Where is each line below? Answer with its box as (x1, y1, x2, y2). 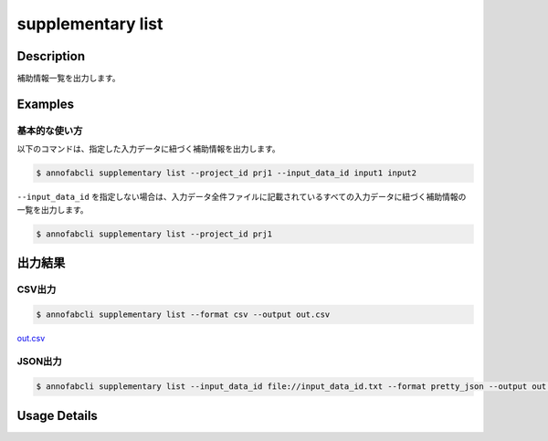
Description (16, 48, 86, 64)
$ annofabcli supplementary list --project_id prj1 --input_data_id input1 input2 (36, 168, 417, 178)
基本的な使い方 (16, 124, 83, 137)
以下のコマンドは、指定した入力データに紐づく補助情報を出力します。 (16, 143, 280, 154)
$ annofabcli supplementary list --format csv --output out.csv (36, 309, 331, 320)
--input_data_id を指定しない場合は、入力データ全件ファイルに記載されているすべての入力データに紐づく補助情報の (16, 192, 467, 203)
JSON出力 (16, 355, 63, 368)
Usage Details (16, 407, 98, 424)
